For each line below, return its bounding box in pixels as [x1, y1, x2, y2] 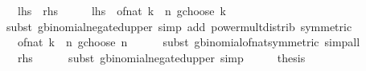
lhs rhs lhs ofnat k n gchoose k [17, 2, 226, 18]
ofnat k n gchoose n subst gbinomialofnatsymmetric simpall [17, 34, 360, 50]
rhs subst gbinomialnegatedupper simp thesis [17, 49, 306, 65]
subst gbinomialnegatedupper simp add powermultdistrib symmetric [6, 18, 352, 34]
